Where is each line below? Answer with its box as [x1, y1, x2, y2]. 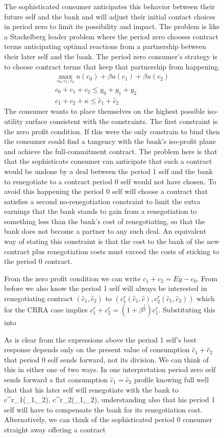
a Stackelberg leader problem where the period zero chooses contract [4, 31, 218, 41]
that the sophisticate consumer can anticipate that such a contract [4, 156, 212, 166]
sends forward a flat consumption [4, 374, 108, 384]
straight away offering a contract [4, 424, 106, 434]
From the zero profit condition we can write [4, 273, 141, 283]
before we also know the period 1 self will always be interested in [4, 283, 207, 294]
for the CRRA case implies [4, 304, 88, 315]
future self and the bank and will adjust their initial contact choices [4, 11, 216, 21]
